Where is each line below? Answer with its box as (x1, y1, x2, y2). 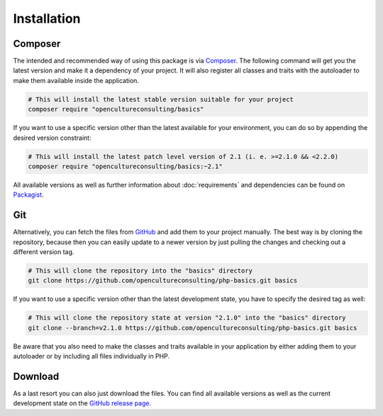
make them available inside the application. (13, 76, 140, 84)
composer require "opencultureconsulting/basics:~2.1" (28, 162, 223, 170)
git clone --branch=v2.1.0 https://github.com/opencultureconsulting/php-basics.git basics (28, 324, 357, 332)
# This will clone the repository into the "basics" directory (28, 267, 253, 275)
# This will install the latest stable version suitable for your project (28, 95, 294, 103)
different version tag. (13, 248, 74, 256)
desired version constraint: (13, 133, 91, 142)
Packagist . (13, 190, 44, 199)
